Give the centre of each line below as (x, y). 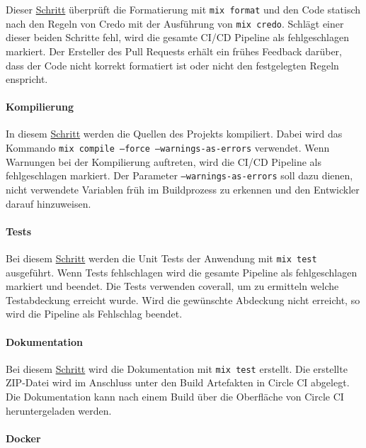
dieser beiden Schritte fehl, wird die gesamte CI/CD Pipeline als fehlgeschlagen (177, 37)
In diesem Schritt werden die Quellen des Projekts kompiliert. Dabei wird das (174, 134)
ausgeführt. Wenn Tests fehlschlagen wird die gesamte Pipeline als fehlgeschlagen (182, 272)
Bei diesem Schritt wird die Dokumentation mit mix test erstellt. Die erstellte (177, 368)
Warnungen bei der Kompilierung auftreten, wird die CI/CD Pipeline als (164, 161)
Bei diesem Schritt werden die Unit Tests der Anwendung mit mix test (161, 258)
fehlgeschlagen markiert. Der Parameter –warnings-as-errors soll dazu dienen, (179, 175)
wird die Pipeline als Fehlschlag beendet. (94, 314)
